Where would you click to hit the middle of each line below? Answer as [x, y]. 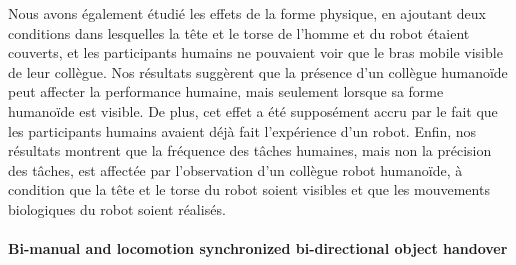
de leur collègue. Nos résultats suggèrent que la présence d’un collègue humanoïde [258, 71]
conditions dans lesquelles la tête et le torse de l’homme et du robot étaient [239, 32]
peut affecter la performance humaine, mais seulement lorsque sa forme [226, 91]
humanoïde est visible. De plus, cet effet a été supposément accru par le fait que [253, 110]
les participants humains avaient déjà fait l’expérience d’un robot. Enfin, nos [242, 130]
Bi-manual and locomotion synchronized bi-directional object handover [258, 248]
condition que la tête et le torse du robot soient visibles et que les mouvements [249, 189]
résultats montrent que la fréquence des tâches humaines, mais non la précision [250, 150]
